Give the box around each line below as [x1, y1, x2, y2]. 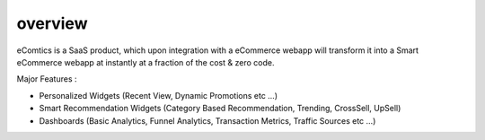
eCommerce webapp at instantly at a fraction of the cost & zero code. [16, 57, 275, 67]
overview [16, 13, 88, 33]
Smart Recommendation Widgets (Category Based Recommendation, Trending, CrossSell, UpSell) [39, 103, 401, 114]
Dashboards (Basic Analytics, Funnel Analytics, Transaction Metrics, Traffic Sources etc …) [39, 115, 376, 126]
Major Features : [16, 74, 77, 84]
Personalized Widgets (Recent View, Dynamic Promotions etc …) [39, 90, 278, 101]
